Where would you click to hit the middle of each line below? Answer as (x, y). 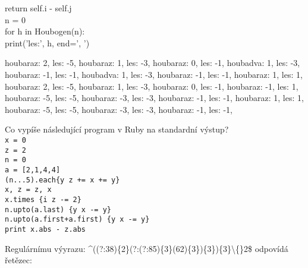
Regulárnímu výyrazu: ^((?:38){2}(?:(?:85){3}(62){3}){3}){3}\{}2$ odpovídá (147, 248)
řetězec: (18, 260)
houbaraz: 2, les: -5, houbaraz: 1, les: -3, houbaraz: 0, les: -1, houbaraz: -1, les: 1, (152, 86)
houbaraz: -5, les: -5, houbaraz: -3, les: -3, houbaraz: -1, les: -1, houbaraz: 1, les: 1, (154, 98)
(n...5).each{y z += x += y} (62, 180)
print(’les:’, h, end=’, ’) (47, 42)
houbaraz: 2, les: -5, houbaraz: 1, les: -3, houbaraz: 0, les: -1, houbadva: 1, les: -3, (153, 63)
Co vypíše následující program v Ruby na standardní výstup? (117, 129)
